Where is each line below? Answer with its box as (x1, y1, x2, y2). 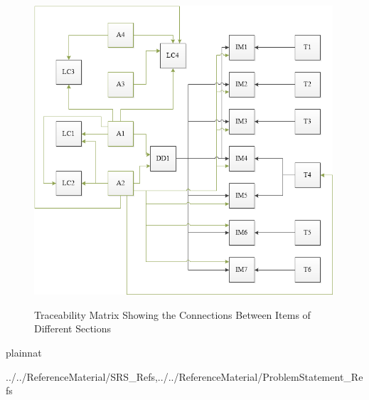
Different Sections (34, 321, 112, 336)
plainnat (6, 345, 42, 360)
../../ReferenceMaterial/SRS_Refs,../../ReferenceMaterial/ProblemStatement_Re (6, 369, 363, 384)
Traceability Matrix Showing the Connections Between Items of (34, 307, 311, 322)
